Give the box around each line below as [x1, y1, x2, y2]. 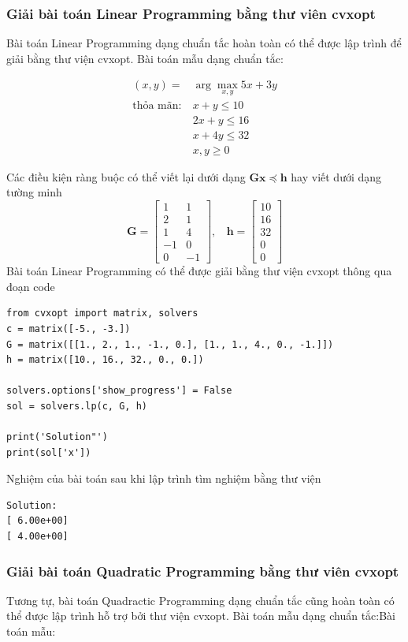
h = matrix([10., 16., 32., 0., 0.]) [6, 354, 204, 366]
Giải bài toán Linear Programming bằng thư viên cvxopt [6, 3, 376, 23]
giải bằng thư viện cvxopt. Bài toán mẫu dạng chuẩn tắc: [6, 50, 284, 66]
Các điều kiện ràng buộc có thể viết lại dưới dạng [6, 168, 246, 185]
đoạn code [6, 278, 55, 294]
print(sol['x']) [6, 446, 91, 458]
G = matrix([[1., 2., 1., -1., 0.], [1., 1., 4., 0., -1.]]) [6, 338, 334, 350]
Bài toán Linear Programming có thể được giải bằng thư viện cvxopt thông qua [6, 263, 392, 279]
